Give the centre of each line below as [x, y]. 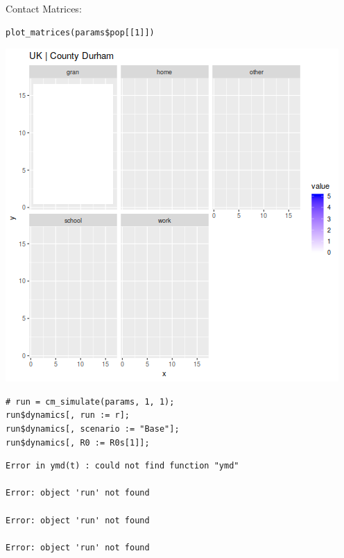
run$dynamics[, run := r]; [68, 415]
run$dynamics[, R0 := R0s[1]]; [78, 442]
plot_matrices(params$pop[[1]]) [80, 32]
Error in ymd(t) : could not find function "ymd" [122, 466]
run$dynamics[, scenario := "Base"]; [93, 429]
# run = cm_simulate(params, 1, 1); [90, 401]
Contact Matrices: [44, 8]
